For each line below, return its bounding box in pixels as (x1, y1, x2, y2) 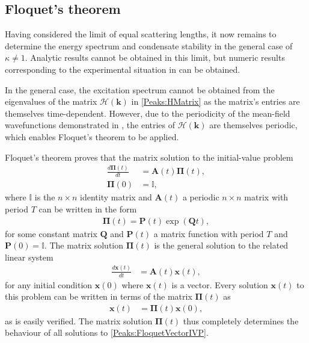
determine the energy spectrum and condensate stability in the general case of (5, 39, 293, 52)
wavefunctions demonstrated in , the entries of (5, 119, 176, 131)
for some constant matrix (5, 227, 97, 239)
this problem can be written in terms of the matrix (5, 290, 192, 303)
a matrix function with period (153, 227, 264, 239)
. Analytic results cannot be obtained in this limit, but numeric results (25, 51, 285, 64)
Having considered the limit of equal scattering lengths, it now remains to (5, 28, 277, 40)
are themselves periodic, (209, 119, 298, 131)
